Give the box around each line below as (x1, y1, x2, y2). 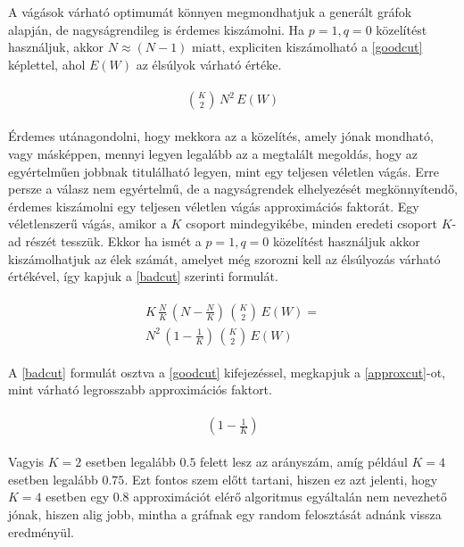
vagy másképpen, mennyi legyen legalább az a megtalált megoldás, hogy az (8, 145, 418, 163)
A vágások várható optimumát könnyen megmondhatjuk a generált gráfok (8, 3, 412, 21)
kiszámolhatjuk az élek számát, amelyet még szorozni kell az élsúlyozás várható (8, 249, 441, 268)
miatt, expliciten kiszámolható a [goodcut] (192, 37, 423, 56)
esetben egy (46, 487, 110, 506)
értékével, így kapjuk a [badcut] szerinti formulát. (8, 267, 278, 286)
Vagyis (8, 452, 45, 471)
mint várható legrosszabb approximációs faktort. (8, 380, 272, 399)
